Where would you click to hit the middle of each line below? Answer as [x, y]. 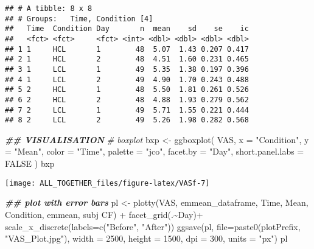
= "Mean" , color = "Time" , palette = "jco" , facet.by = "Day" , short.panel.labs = [155, 151]
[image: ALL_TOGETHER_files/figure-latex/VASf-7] [107, 183]
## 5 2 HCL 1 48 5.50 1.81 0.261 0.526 [127, 90]
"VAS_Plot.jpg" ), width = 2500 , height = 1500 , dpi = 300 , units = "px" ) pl [146, 238]
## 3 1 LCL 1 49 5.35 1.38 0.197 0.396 [127, 69]
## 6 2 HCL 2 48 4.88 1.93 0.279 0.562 [127, 100]
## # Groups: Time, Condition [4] [79, 19]
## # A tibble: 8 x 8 [49, 9]
